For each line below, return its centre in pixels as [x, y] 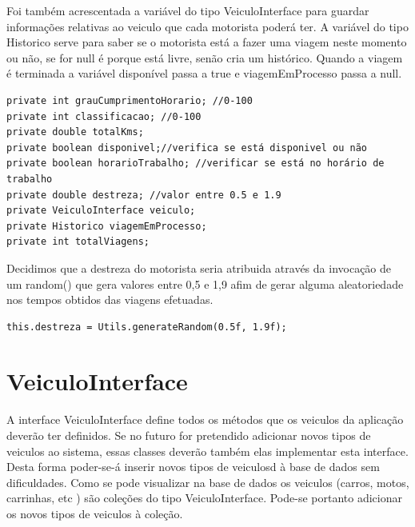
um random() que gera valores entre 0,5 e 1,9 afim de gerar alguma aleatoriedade [205, 283]
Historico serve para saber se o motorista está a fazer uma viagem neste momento [207, 42]
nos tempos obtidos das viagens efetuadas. [110, 299]
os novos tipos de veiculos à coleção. [95, 513]
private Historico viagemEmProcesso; [107, 226]
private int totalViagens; [78, 242]
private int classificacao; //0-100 [104, 116]
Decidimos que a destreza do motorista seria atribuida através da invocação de [199, 267]
